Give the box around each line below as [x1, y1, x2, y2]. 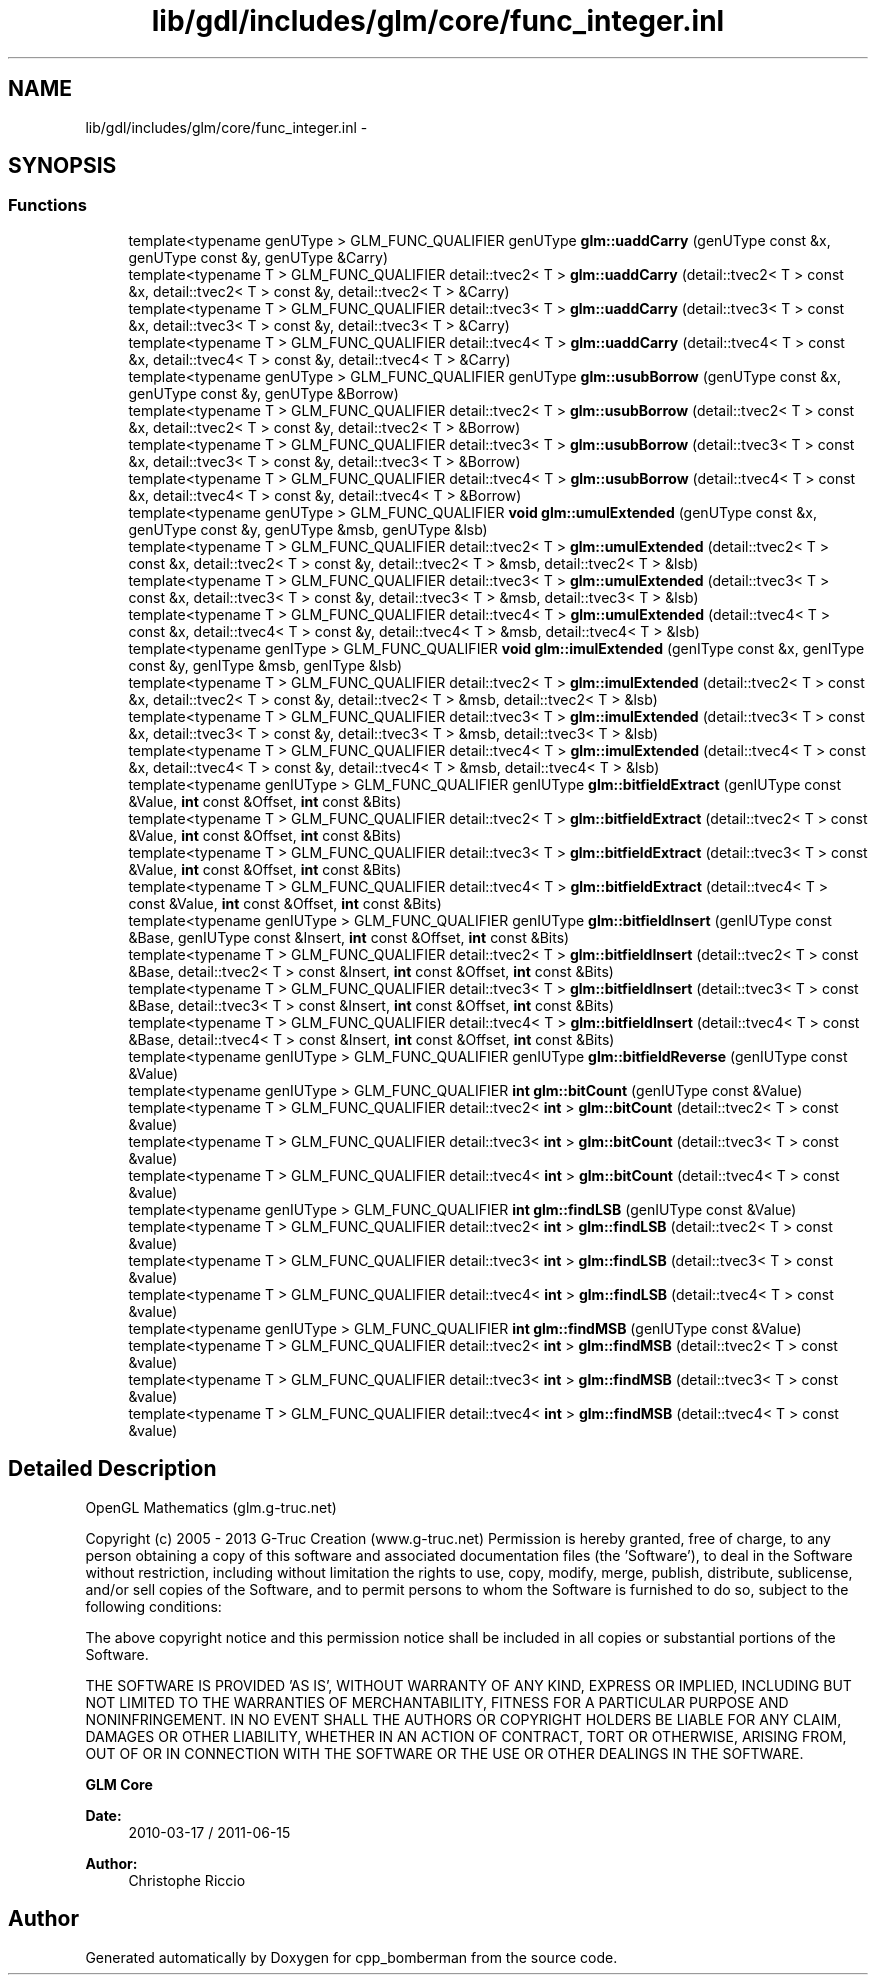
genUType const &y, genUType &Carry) [128, 248, 389, 266]
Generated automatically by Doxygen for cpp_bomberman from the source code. [85, 1948, 618, 1966]
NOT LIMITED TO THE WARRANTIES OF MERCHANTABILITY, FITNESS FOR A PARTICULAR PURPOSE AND [85, 1693, 789, 1711]
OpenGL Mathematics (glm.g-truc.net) [85, 1498, 337, 1516]
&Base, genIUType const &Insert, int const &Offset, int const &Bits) [128, 928, 570, 946]
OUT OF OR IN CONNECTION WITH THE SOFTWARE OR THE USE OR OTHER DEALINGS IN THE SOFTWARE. [85, 1744, 804, 1762]
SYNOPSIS [8, 153, 117, 179]
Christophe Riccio [128, 1871, 246, 1889]
